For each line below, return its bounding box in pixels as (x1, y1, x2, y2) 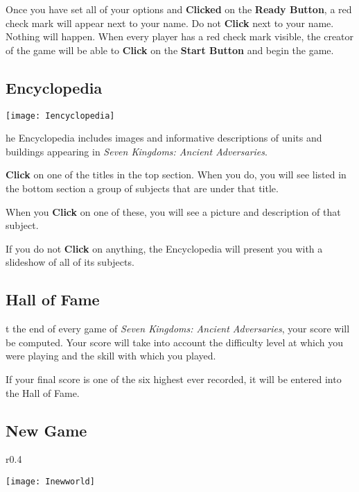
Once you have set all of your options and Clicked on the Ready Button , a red (6, 2, 352, 16)
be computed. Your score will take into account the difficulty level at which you (6, 334, 344, 349)
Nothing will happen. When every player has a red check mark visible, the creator (6, 29, 354, 44)
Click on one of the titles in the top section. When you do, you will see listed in (6, 167, 347, 182)
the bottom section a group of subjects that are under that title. (6, 181, 279, 196)
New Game (6, 419, 87, 441)
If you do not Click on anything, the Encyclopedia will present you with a (6, 241, 323, 255)
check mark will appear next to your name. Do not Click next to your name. (6, 15, 334, 30)
